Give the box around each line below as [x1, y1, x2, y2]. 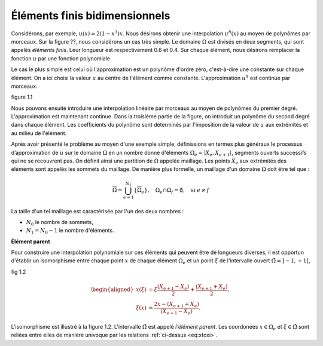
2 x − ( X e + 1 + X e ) [154, 301, 200, 309]
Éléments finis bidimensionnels [11, 9, 170, 22]
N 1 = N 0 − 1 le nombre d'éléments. [26, 227, 114, 235]
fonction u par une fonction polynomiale [11, 54, 111, 62]
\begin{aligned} [90, 286, 134, 293]
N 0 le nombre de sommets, [26, 218, 94, 227]
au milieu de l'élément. [11, 129, 67, 137]
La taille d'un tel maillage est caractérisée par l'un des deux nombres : [11, 207, 184, 215]
